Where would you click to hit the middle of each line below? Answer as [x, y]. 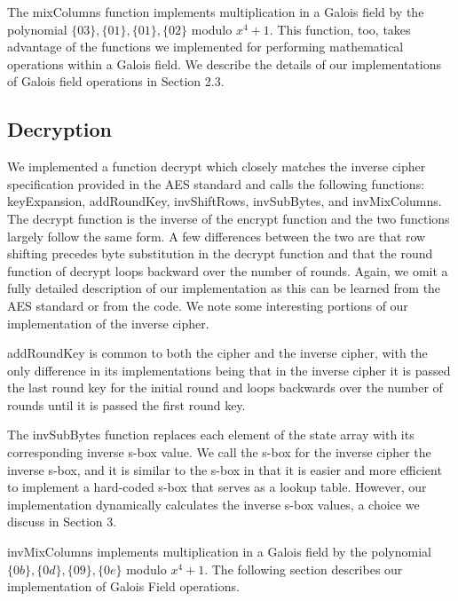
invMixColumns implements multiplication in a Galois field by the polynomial [219, 552]
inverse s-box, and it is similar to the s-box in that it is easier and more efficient [225, 469]
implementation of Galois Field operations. [123, 586]
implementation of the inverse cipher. [108, 323]
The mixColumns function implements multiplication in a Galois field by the [216, 12]
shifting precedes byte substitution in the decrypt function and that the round [220, 253]
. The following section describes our [304, 569]
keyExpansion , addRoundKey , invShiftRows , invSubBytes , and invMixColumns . [225, 201]
